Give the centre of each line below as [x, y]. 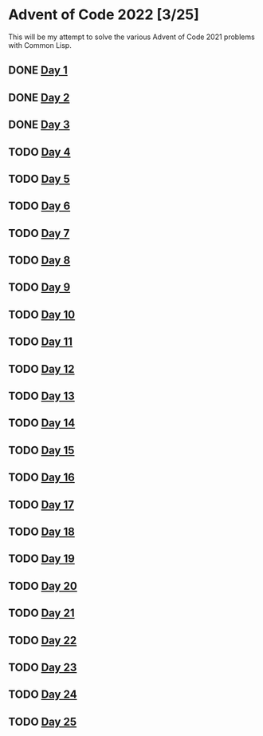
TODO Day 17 [41, 505]
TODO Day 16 [42, 478]
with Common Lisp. [40, 45]
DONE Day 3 [39, 125]
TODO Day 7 [39, 233]
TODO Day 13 [42, 396]
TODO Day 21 [41, 613]
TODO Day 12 [41, 369]
